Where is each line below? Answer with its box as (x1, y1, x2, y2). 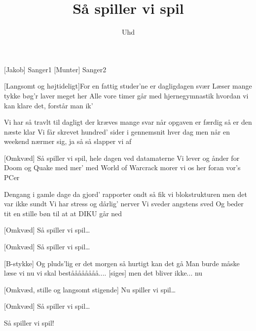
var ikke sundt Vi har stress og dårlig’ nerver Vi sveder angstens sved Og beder (4, 198, 244, 209)
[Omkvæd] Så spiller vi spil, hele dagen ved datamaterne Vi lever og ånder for (4, 152, 240, 163)
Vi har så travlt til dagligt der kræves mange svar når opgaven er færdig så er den (4, 117, 252, 127)
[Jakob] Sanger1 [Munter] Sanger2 (4, 64, 107, 74)
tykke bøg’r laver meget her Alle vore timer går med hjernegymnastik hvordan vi (4, 90, 249, 100)
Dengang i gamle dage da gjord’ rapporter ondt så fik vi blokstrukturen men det (4, 189, 247, 199)
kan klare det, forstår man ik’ (4, 100, 93, 110)
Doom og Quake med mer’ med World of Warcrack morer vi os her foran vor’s (4, 162, 241, 173)
